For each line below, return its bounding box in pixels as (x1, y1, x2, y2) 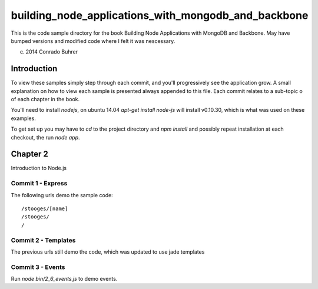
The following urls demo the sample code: (11, 191, 113, 198)
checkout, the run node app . (11, 134, 80, 141)
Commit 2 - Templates (11, 236, 76, 244)
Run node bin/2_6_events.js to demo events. (11, 275, 118, 283)
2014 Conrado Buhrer (25, 48, 78, 55)
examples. (11, 115, 37, 122)
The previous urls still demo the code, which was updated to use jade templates (11, 248, 205, 255)
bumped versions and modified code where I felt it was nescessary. (11, 37, 175, 44)
